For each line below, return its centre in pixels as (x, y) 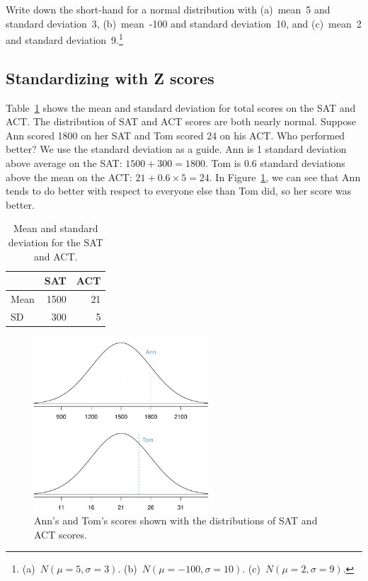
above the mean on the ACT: (69, 177)
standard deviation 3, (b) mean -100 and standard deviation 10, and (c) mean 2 (184, 23)
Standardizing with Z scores (110, 77)
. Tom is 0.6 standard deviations (275, 163)
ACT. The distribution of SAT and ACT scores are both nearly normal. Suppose (181, 121)
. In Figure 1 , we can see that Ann (285, 177)
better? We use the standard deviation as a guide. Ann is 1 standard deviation (176, 149)
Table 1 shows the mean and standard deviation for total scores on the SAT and (181, 107)
